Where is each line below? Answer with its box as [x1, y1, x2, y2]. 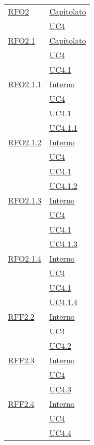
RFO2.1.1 [8, 78, 42, 90]
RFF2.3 [8, 354, 35, 366]
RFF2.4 [8, 398, 35, 409]
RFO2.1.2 [8, 136, 42, 148]
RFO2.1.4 [8, 253, 42, 264]
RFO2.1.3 [8, 194, 42, 206]
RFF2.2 [8, 311, 35, 322]
